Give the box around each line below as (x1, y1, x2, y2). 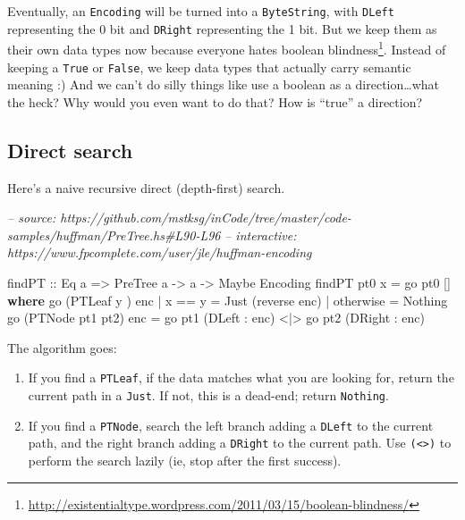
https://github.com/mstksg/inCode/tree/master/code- (60, 208, 351, 227)
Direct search (7, 136, 133, 164)
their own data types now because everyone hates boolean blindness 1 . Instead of (7, 38, 446, 58)
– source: (7, 208, 56, 227)
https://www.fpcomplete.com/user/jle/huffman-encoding (7, 243, 312, 262)
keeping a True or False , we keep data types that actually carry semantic (7, 57, 411, 76)
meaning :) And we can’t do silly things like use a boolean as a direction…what (7, 75, 439, 94)
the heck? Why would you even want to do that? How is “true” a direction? (7, 92, 423, 111)
